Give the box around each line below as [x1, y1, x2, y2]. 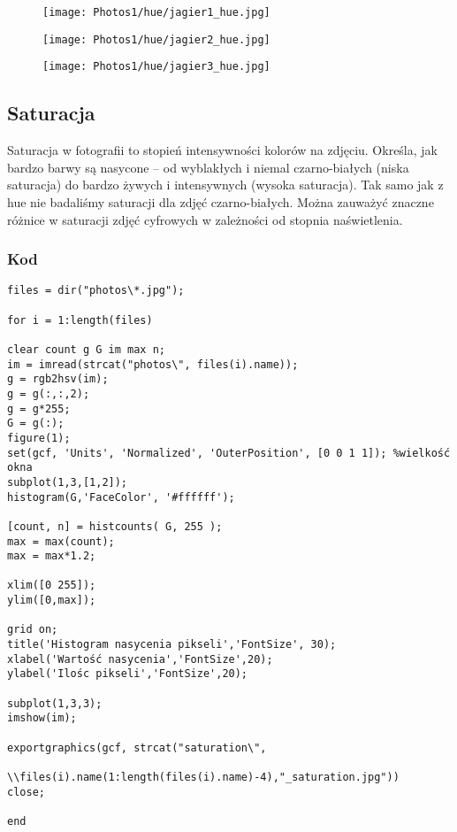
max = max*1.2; [7, 550, 96, 563]
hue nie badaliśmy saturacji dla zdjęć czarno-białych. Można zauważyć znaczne [7, 192, 434, 211]
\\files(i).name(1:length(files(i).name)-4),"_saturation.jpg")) [7, 771, 400, 784]
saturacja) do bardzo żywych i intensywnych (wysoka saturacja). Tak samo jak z [7, 175, 444, 194]
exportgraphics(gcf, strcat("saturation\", [7, 741, 267, 754]
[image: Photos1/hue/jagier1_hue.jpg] [42, 6, 270, 19]
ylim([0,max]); [7, 594, 96, 607]
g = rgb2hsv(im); [7, 373, 109, 386]
